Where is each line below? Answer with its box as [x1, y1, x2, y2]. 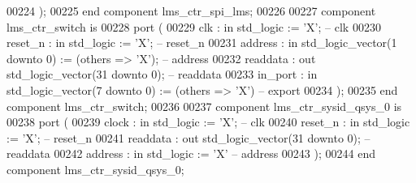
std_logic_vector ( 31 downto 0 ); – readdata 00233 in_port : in [6, 66, 318, 83]
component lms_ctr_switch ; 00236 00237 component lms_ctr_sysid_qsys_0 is [6, 97, 402, 114]
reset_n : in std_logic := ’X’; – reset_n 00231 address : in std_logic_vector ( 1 [6, 34, 397, 51]
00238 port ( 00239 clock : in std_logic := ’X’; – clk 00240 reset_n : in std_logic [6, 113, 410, 130]
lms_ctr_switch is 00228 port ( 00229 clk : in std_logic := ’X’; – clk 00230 [6, 18, 381, 35]
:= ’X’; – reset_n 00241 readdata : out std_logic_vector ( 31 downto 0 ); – [6, 129, 370, 146]
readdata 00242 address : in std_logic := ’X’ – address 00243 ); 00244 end [6, 145, 375, 162]
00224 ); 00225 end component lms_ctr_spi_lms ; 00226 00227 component [6, 2, 376, 19]
